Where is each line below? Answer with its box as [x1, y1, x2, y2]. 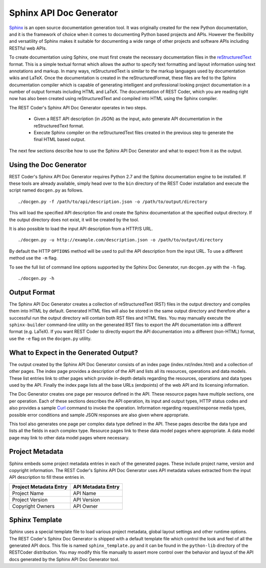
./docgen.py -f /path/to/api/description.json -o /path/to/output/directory [18, 199, 208, 204]
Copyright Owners [12, 502, 55, 509]
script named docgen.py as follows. [9, 187, 84, 193]
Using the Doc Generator [9, 161, 87, 169]
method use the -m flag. [9, 255, 58, 261]
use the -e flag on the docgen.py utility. [9, 335, 92, 341]
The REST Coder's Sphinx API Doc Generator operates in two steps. [9, 104, 147, 110]
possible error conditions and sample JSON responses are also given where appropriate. [9, 412, 190, 418]
